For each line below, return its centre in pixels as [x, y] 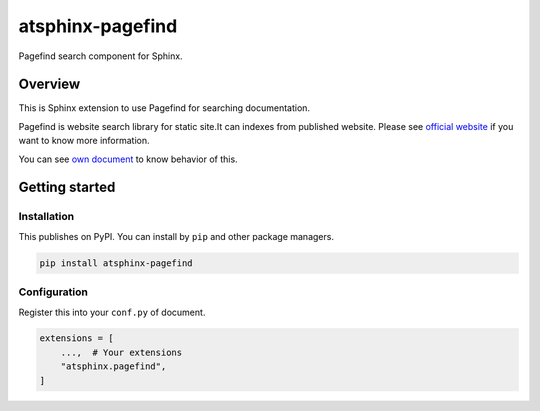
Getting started [67, 187]
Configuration [53, 292]
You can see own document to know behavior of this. [128, 159]
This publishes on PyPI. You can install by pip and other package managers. [176, 236]
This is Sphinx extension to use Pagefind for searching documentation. [164, 108]
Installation [46, 217]
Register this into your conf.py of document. [112, 312]
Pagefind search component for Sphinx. [101, 56]
